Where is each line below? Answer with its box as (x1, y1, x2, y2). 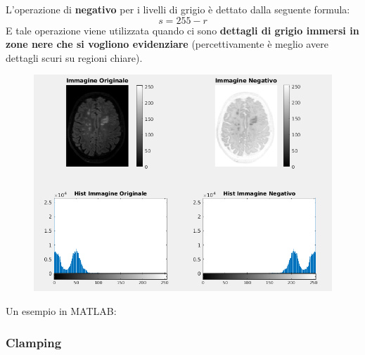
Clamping (6, 333, 62, 351)
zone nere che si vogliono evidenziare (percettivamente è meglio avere (6, 37, 328, 51)
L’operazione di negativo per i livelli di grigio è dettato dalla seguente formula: (6, 2, 350, 16)
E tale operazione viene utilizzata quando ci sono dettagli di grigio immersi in (6, 22, 359, 37)
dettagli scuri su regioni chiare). (6, 50, 143, 65)
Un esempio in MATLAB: (6, 304, 117, 318)
